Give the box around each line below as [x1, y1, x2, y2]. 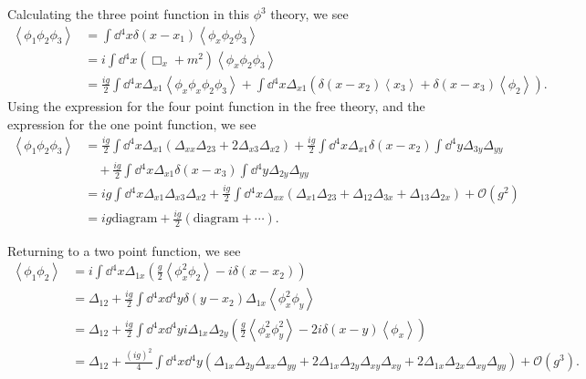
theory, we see [270, 5, 349, 23]
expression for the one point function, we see [7, 114, 256, 133]
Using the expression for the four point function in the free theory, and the [7, 97, 425, 115]
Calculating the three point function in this [7, 5, 249, 23]
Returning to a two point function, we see [7, 241, 241, 260]
